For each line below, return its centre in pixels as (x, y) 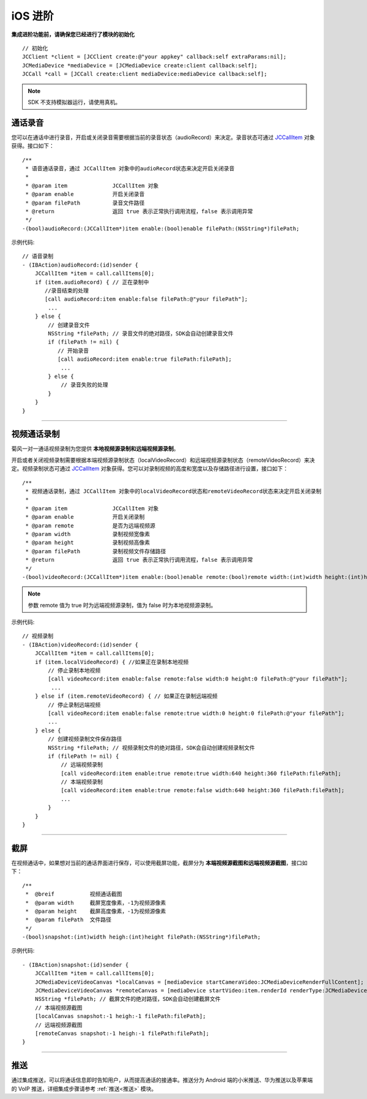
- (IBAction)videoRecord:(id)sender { (80, 644)
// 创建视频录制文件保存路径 (85, 739)
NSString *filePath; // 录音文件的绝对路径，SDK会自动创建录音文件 (141, 334)
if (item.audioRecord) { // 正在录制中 (92, 282)
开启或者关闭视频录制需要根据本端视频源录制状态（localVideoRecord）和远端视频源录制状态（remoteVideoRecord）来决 (163, 460)
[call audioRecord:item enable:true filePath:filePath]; (144, 359)
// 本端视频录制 (82, 782)
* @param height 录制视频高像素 (88, 543)
